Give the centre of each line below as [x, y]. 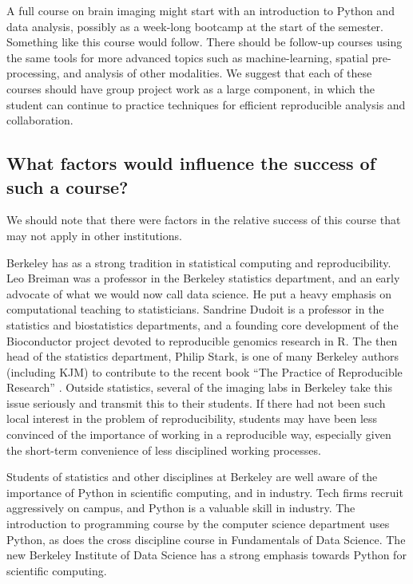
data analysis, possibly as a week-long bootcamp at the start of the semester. [195, 26]
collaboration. [40, 120]
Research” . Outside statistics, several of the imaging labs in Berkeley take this [199, 387]
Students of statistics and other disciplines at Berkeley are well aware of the [192, 477]
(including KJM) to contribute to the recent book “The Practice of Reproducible [205, 371]
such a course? [68, 186]
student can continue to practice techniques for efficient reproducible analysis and [206, 104]
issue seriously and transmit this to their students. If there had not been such [196, 402]
